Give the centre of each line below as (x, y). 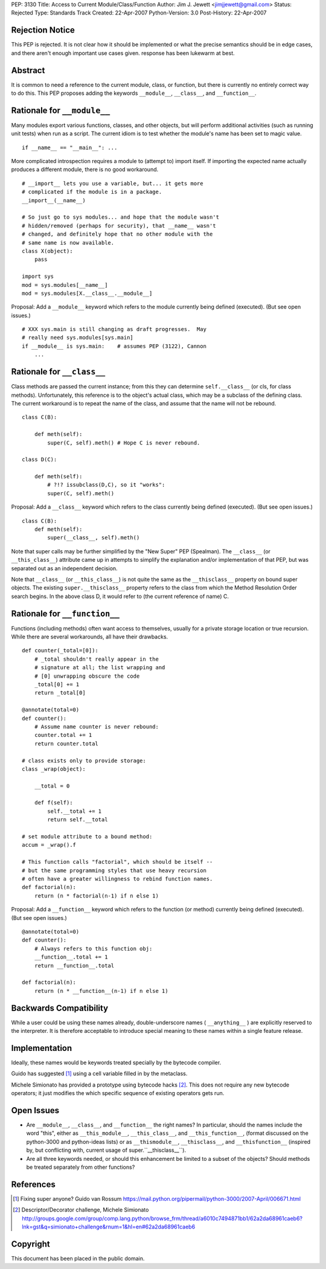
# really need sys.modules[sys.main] (78, 338)
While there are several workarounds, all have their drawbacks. (90, 637)
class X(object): (47, 251)
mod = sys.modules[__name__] (65, 285)
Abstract (28, 70)
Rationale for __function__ (66, 613)
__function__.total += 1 (71, 957)
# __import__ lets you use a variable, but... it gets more (113, 183)
